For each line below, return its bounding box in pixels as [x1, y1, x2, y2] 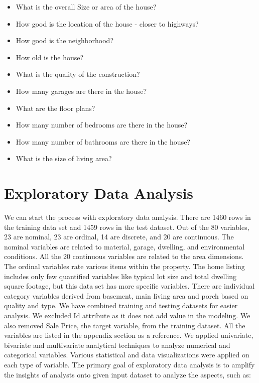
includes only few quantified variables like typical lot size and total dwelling [4, 271, 237, 281]
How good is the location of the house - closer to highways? [16, 18, 199, 29]
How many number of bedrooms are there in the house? [16, 119, 188, 130]
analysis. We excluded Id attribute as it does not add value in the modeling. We [4, 310, 250, 320]
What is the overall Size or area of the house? [16, 2, 157, 12]
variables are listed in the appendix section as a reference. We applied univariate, [4, 330, 253, 340]
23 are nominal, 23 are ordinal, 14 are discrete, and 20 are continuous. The [4, 231, 234, 242]
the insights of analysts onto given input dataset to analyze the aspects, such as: [4, 369, 251, 379]
